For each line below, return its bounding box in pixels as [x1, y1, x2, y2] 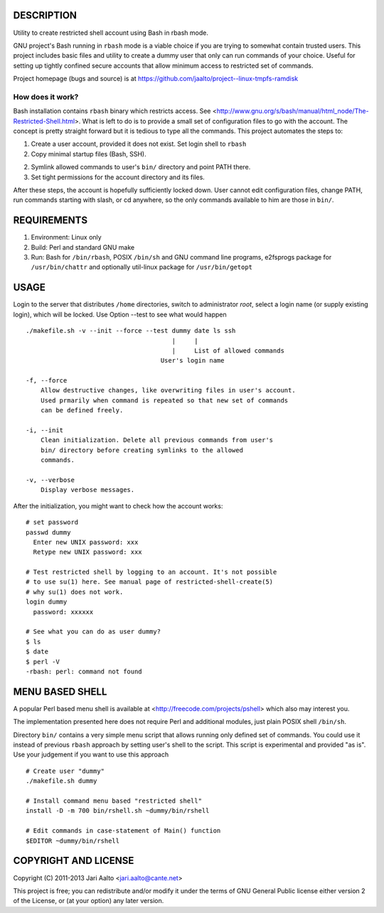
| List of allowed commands [171, 346, 284, 355]
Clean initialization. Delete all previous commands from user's [40, 436, 274, 444]
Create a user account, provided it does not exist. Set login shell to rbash [31, 139, 247, 149]
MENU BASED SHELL [13, 685, 107, 698]
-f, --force [26, 377, 68, 385]
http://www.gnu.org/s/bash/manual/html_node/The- [216, 107, 369, 115]
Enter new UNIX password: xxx [33, 538, 139, 546]
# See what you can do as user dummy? [26, 628, 161, 636]
